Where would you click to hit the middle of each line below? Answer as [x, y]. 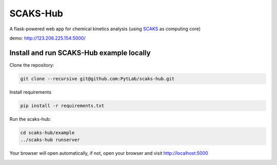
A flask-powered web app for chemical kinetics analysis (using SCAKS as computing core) [105, 29]
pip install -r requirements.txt [62, 106]
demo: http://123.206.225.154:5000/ [47, 38]
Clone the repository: [32, 65]
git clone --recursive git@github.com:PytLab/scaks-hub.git [97, 79]
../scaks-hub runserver [50, 140]
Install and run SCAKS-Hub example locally [80, 53]
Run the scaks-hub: [30, 119]
